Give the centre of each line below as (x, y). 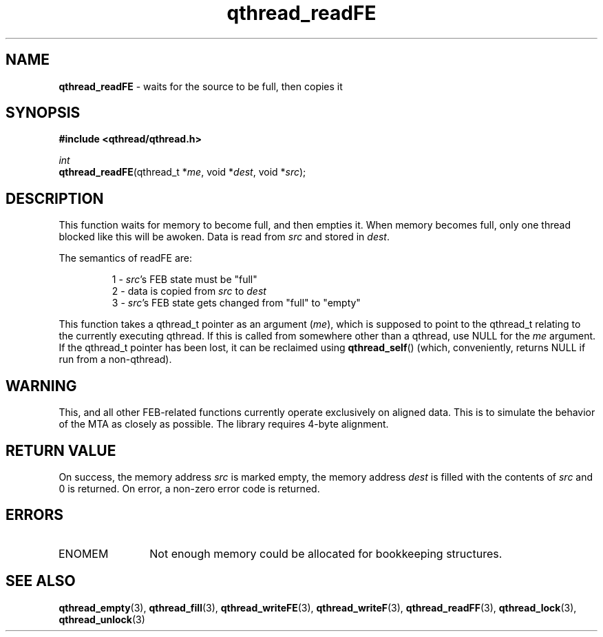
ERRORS (35, 515)
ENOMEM (83, 553)
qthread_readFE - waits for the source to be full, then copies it (201, 86)
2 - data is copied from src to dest (189, 291)
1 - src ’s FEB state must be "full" (184, 280)
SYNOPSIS (43, 113)
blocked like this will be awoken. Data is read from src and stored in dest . (224, 237)
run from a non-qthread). (115, 359)
